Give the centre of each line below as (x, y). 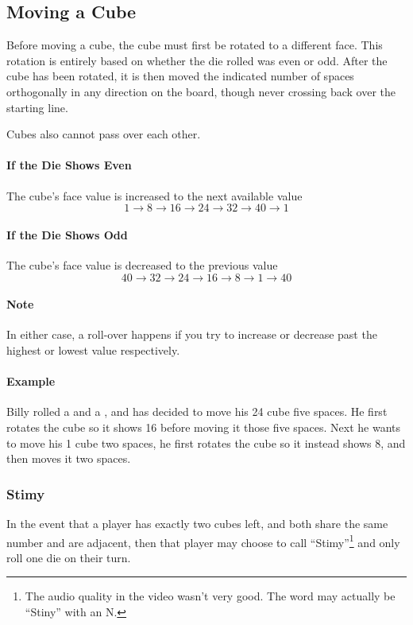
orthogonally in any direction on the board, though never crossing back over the (201, 91)
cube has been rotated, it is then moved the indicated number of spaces (180, 76)
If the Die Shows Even (69, 165)
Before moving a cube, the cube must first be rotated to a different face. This (195, 45)
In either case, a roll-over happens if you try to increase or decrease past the (192, 334)
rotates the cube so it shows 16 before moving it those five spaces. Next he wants (204, 427)
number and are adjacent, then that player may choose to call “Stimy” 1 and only (203, 541)
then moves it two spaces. (69, 458)
